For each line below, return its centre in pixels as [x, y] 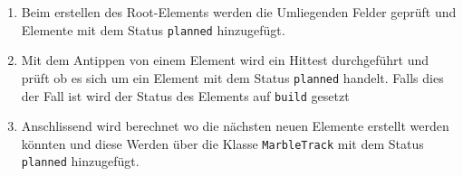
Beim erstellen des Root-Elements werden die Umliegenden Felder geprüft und [239, 12]
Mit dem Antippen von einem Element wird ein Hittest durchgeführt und [225, 60]
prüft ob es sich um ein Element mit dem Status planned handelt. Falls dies [232, 77]
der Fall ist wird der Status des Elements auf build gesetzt [185, 95]
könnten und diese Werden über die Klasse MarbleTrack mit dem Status [222, 143]
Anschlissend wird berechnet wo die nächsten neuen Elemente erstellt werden [235, 126]
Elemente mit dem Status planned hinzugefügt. [153, 29]
